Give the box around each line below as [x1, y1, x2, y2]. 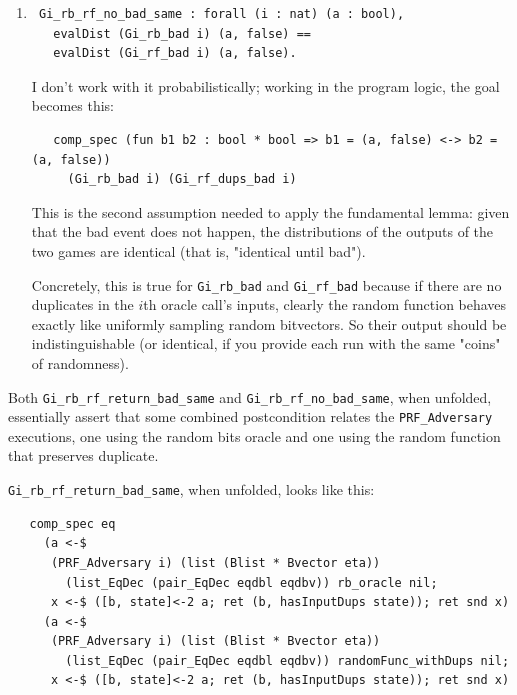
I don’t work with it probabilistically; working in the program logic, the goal [31, 75, 500, 96]
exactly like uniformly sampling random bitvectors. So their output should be [31, 313, 507, 334]
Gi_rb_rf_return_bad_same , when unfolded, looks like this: [8, 479, 375, 500]
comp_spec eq [29, 516, 116, 531]
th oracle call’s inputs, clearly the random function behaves [143, 294, 507, 315]
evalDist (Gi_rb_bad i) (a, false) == [53, 26, 311, 41]
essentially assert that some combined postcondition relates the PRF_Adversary [8, 406, 493, 427]
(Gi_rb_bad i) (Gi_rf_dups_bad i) [67, 172, 297, 187]
